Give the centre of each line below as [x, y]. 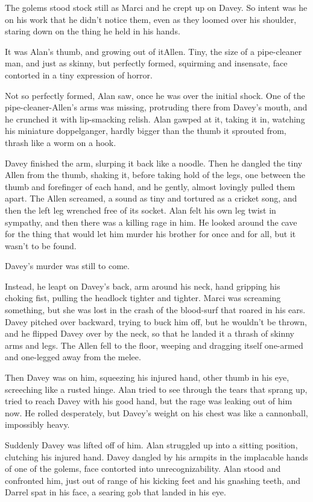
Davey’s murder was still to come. [67, 266]
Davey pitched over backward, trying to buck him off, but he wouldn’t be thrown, [156, 321]
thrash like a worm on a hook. [61, 142]
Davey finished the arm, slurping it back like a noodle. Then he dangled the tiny [154, 163]
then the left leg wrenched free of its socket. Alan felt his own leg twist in [141, 210]
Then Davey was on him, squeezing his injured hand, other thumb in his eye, [147, 377]
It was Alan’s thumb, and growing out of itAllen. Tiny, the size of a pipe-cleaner [153, 51]
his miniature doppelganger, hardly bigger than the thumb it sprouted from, [146, 131]
